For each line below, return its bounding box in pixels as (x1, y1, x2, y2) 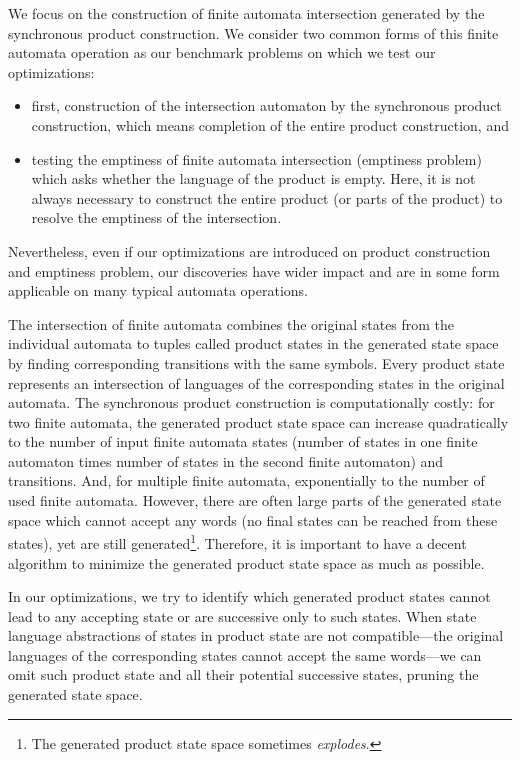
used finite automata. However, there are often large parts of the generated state (8, 490, 502, 511)
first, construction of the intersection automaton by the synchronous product (31, 95, 502, 116)
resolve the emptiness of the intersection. (31, 207, 282, 228)
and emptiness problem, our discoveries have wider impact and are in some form (8, 260, 500, 281)
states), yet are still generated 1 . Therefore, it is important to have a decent (8, 530, 467, 553)
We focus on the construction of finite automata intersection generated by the (8, 3, 485, 23)
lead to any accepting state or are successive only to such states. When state (8, 605, 477, 626)
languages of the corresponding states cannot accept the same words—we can (8, 644, 482, 665)
